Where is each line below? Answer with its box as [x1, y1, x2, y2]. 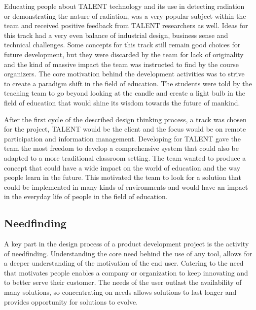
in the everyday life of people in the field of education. [4, 191, 168, 202]
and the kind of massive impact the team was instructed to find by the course [4, 59, 239, 69]
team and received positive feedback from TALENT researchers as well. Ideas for [4, 20, 248, 31]
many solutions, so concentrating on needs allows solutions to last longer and [4, 287, 237, 297]
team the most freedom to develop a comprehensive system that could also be [4, 143, 239, 153]
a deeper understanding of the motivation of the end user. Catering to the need [4, 258, 244, 268]
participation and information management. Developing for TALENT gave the [4, 133, 241, 143]
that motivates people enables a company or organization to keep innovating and [4, 267, 248, 277]
